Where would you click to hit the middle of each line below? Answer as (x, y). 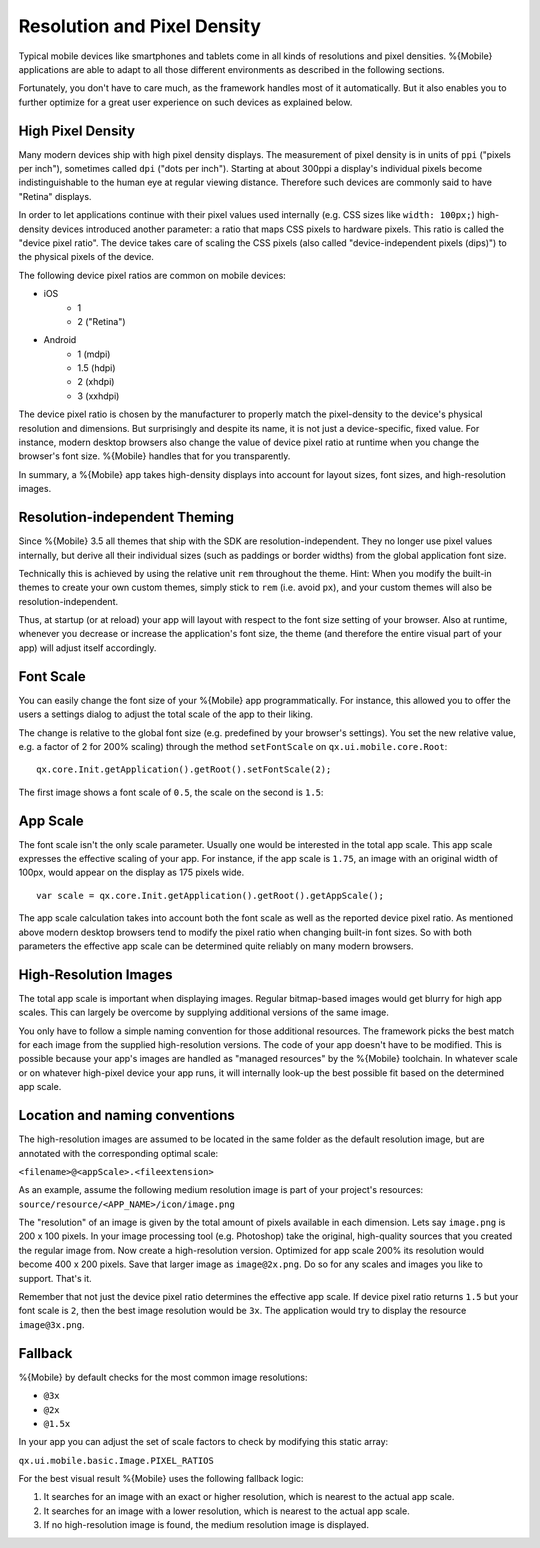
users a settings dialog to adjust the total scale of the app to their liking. (166, 714)
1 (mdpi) (94, 354)
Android (60, 340)
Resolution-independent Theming (126, 517)
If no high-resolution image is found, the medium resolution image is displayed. (206, 1525)
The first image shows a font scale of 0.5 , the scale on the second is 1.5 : (171, 792)
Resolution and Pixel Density (140, 26)
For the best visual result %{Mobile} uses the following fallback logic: (161, 1479)
